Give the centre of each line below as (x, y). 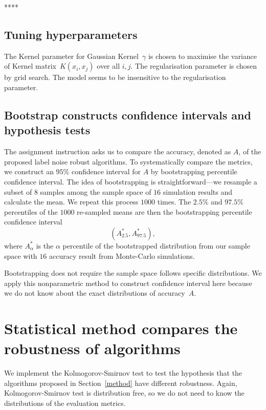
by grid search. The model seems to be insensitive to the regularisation (115, 77)
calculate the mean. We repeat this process (71, 202)
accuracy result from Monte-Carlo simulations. (122, 255)
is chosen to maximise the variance (203, 56)
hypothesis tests (47, 130)
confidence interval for (106, 171)
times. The (174, 202)
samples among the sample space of (96, 191)
